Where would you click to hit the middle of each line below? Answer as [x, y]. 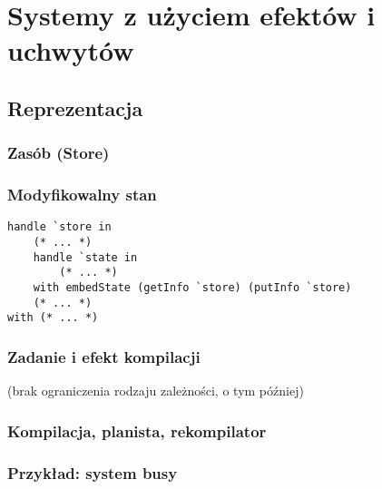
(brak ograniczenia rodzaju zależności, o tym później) [156, 391]
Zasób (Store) [59, 153]
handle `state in [85, 257]
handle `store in [59, 227]
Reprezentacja [75, 108]
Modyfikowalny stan [82, 195]
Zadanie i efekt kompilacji [104, 356]
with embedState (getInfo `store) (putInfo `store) [192, 288]
